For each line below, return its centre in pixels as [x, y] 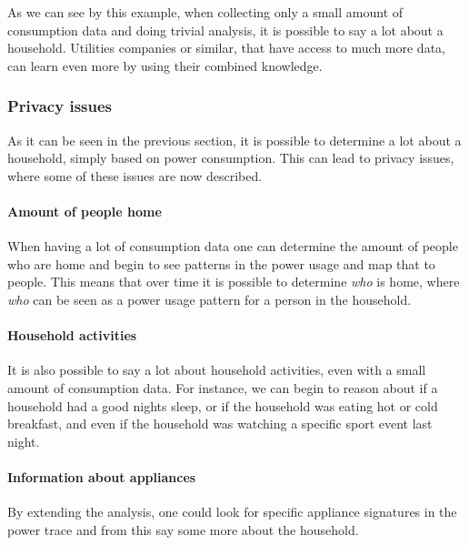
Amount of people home [85, 211]
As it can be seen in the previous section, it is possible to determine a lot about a [234, 140]
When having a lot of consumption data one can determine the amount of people [233, 246]
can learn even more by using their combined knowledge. [165, 65]
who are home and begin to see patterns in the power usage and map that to [221, 263]
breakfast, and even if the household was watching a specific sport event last [220, 424]
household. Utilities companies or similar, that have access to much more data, [226, 48]
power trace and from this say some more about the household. [183, 529]
